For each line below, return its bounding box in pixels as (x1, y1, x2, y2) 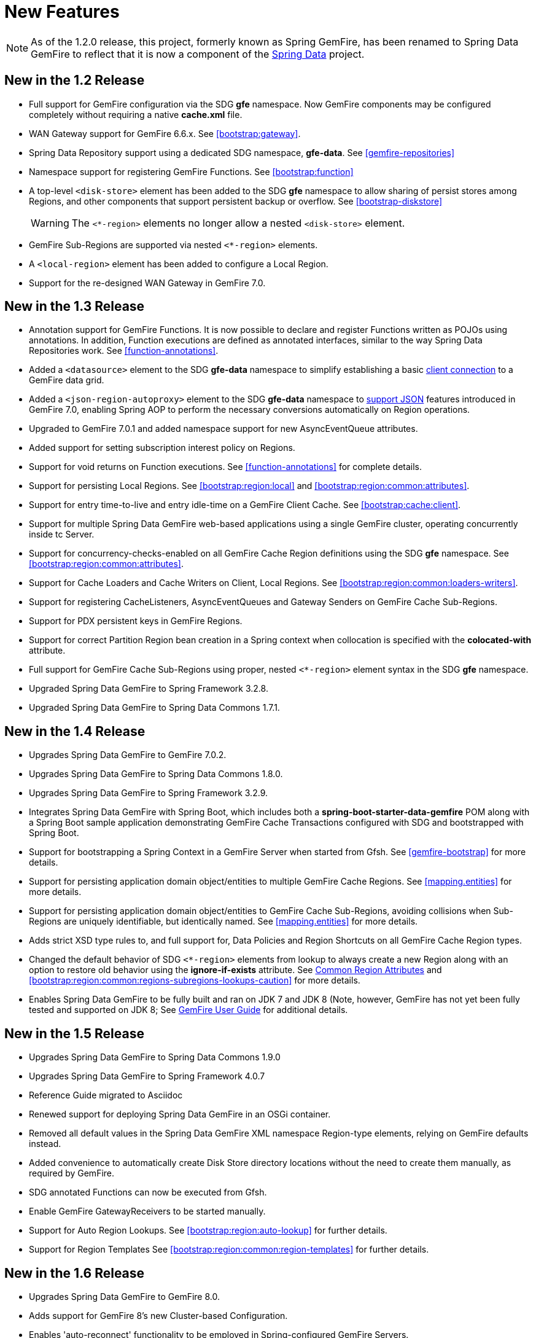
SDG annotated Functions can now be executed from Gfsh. (29, 1187, 267, 1198)
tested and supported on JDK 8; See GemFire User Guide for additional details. (29, 1004, 348, 1015)
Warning (31, 216, 69, 229)
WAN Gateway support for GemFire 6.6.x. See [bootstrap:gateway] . (29, 128, 301, 139)
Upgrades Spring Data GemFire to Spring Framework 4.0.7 (29, 1071, 265, 1082)
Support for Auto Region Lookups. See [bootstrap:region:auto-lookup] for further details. (29, 1225, 387, 1236)
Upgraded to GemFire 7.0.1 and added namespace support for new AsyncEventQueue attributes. (29, 423, 418, 434)
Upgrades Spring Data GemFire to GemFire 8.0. (29, 1291, 220, 1302)
